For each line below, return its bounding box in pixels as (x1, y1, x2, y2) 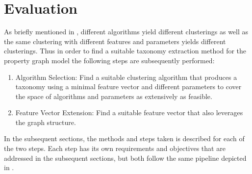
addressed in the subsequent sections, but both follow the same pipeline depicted (4, 152, 247, 163)
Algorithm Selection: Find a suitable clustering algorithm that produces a (15, 72, 237, 82)
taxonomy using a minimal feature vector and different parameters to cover (15, 81, 242, 92)
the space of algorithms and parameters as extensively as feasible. (15, 91, 212, 101)
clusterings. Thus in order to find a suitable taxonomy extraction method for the (4, 46, 247, 56)
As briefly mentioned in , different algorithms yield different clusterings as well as (4, 26, 249, 37)
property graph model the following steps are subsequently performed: (4, 55, 215, 65)
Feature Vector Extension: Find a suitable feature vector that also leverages (15, 107, 243, 118)
